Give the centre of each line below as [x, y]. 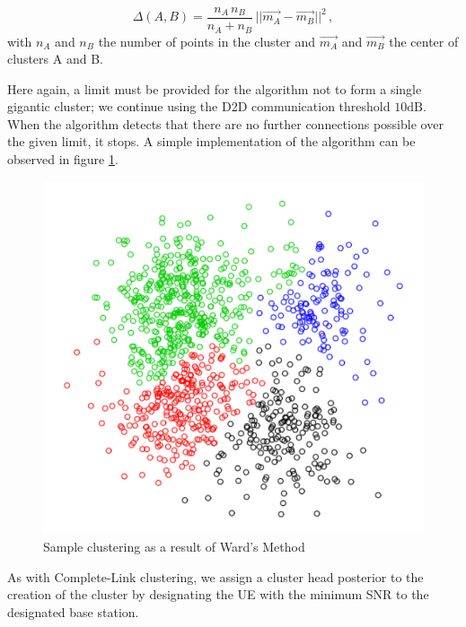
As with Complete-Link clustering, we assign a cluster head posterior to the [215, 576]
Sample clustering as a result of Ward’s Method [174, 547]
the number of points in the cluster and [207, 41]
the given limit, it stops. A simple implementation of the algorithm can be [211, 141]
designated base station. [73, 612]
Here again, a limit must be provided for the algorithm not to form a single [215, 88]
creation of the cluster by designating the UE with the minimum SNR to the [218, 594]
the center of [424, 41]
